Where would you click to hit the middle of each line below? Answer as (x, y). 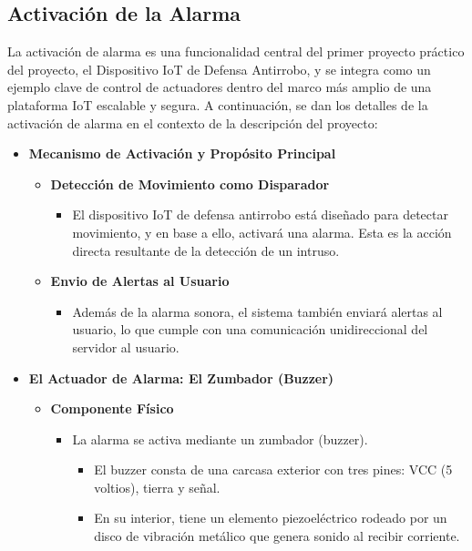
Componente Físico (112, 408)
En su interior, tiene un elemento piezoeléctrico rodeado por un (271, 518)
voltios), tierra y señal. (157, 487)
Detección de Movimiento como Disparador (190, 184)
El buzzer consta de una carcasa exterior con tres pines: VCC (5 (273, 469)
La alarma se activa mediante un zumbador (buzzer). (220, 439)
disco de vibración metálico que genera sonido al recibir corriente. (277, 536)
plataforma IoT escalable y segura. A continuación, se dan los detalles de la (218, 104)
